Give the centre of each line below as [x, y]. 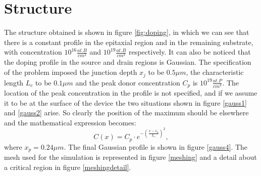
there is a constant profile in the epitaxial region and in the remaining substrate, [129, 42]
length [14, 82]
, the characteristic [215, 72]
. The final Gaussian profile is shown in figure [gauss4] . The [156, 146]
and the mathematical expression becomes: [70, 122]
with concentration [33, 52]
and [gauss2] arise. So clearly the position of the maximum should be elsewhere [126, 113]
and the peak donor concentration [128, 82]
